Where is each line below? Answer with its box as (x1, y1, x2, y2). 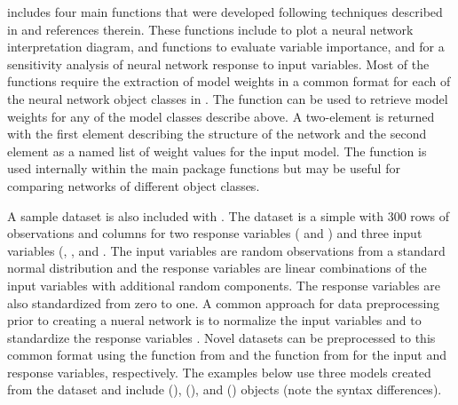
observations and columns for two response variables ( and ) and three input (7, 224, 422, 242)
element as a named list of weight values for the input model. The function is (7, 141, 427, 160)
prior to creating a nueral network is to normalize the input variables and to (7, 311, 422, 330)
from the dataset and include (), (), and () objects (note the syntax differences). (7, 380, 442, 399)
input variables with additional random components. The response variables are (7, 275, 440, 294)
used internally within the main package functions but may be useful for (7, 159, 400, 178)
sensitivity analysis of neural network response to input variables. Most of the (7, 54, 430, 73)
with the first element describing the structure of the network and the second (7, 124, 427, 143)
